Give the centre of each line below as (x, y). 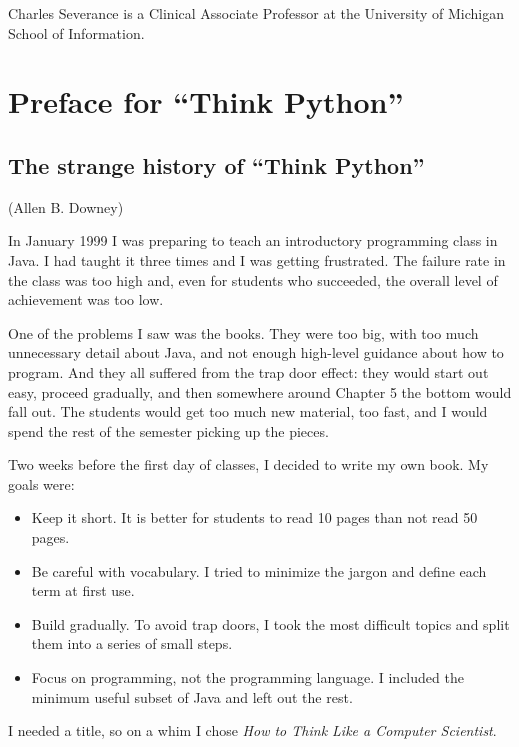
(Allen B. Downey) (66, 206)
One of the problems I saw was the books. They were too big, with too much (243, 332)
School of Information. (76, 32)
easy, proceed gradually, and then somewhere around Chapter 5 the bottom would (260, 391)
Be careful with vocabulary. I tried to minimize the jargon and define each (259, 570)
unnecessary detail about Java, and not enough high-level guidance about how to (256, 352)
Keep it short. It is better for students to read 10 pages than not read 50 (254, 517)
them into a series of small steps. (132, 643)
